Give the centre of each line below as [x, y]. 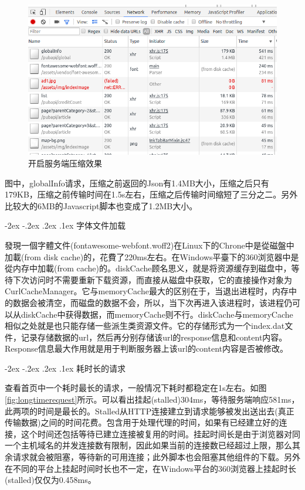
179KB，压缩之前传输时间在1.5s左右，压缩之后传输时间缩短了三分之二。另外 [151, 194]
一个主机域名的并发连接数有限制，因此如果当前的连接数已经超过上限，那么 [148, 445]
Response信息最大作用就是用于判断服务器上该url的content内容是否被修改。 [146, 348]
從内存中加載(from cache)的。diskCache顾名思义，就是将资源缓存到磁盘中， [148, 268]
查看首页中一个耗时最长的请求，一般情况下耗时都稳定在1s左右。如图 [136, 388]
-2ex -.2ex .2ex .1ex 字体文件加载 [65, 225]
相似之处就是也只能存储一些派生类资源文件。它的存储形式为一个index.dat [145, 326]
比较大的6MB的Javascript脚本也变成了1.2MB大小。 [101, 205]
